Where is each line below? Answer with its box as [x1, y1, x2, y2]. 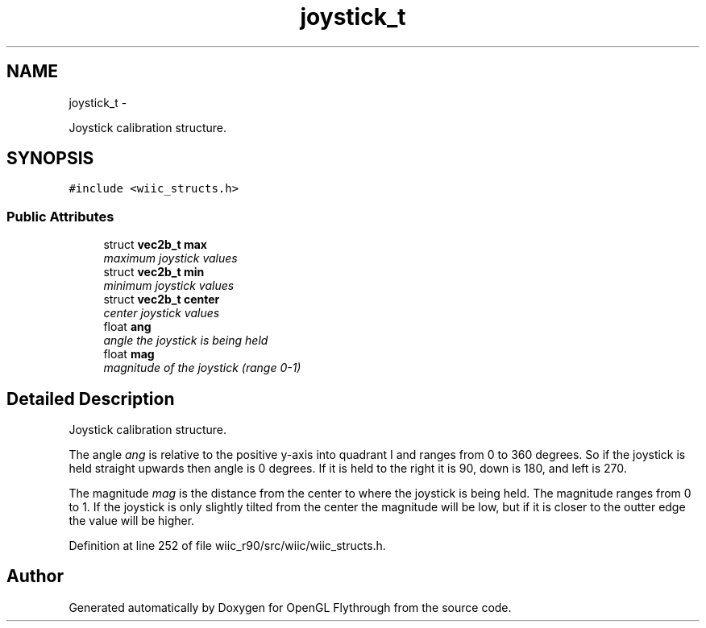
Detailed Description [6, 388, 175, 409]
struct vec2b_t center [103, 292, 220, 307]
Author [6, 566, 64, 587]
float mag [103, 347, 155, 362]
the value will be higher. [69, 514, 195, 528]
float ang [103, 320, 152, 334]
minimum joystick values [103, 279, 235, 293]
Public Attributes [6, 208, 114, 225]
